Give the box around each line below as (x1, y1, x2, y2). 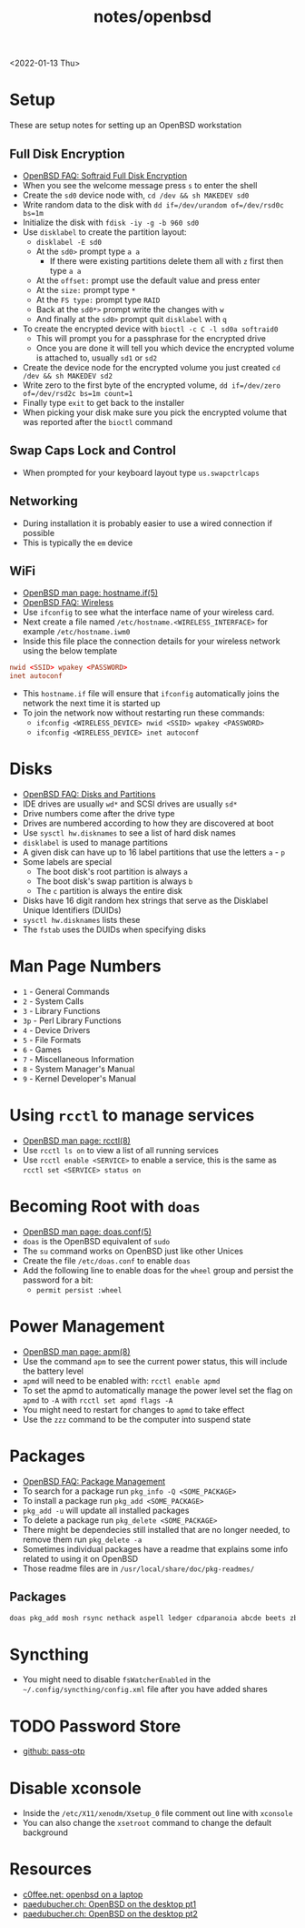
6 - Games (22, 1044, 62, 1055)
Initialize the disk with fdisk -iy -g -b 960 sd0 (22, 217, 200, 228)
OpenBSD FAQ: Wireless (22, 597, 114, 608)
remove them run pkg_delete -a (22, 1534, 143, 1545)
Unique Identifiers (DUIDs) (22, 905, 122, 916)
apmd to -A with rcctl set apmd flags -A (22, 1395, 173, 1405)
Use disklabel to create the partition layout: (22, 226, 188, 238)
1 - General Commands (22, 986, 111, 997)
